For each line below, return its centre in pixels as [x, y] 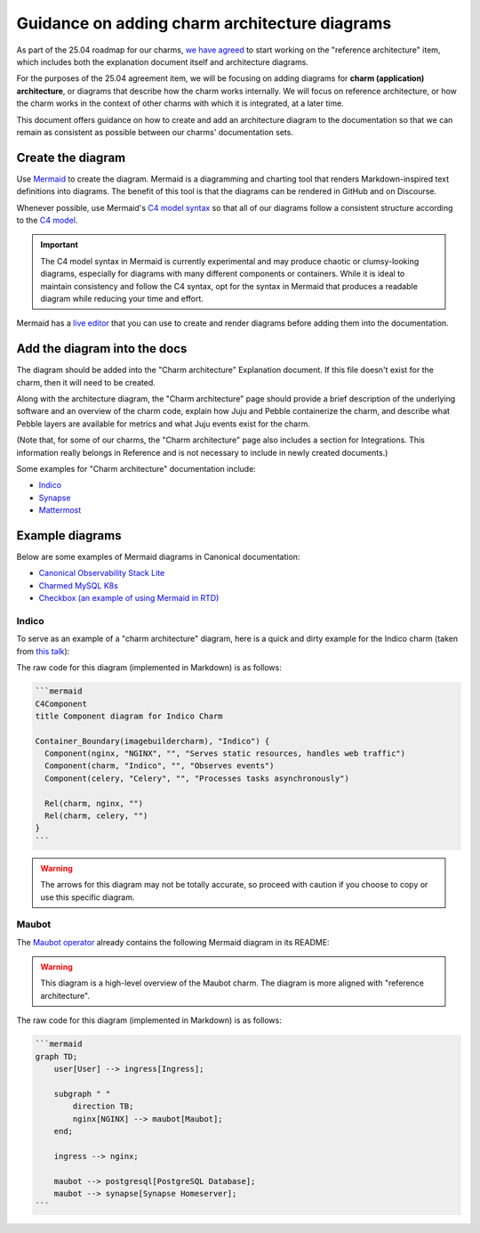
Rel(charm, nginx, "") [94, 803]
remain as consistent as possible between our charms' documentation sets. [155, 132]
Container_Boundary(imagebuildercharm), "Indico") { [152, 741]
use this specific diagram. [88, 897]
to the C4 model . [47, 220]
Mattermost [60, 510]
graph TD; [56, 1056]
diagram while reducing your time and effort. [122, 298]
